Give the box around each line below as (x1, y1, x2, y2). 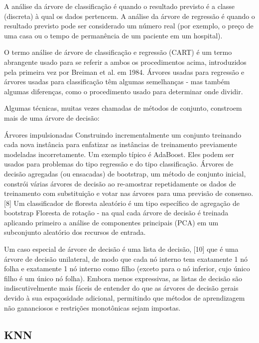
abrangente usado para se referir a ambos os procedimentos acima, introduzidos (4, 56, 247, 67)
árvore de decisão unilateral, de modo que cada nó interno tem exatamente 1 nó (4, 253, 248, 264)
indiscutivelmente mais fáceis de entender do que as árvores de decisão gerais (4, 283, 239, 293)
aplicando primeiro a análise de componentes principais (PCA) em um (4, 217, 219, 227)
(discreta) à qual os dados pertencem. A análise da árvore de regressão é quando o (4, 10, 255, 21)
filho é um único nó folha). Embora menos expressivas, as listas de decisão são (4, 273, 243, 283)
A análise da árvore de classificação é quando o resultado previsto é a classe (4, 1, 235, 11)
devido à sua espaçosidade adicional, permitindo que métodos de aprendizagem (4, 293, 245, 303)
